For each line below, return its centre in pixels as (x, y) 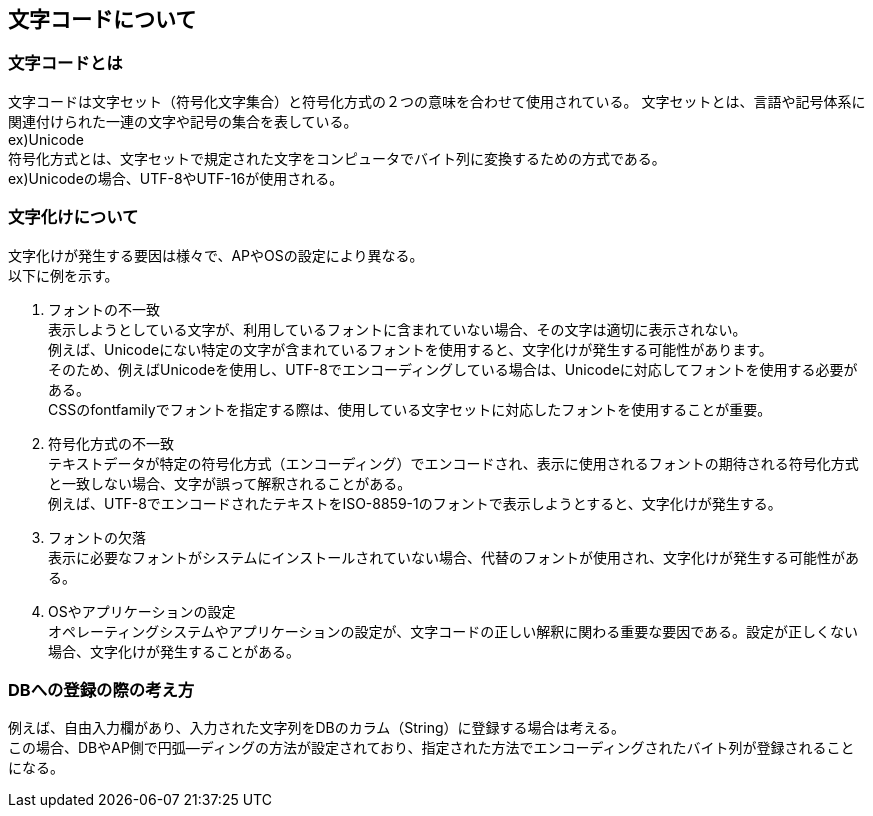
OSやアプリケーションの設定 (142, 611)
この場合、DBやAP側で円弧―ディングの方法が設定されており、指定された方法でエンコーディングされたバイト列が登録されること (431, 748)
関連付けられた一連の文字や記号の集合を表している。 (183, 121)
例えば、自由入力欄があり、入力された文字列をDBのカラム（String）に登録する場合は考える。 (317, 728)
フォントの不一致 (104, 309)
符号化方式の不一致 (111, 443)
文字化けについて (73, 217)
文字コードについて (102, 19)
